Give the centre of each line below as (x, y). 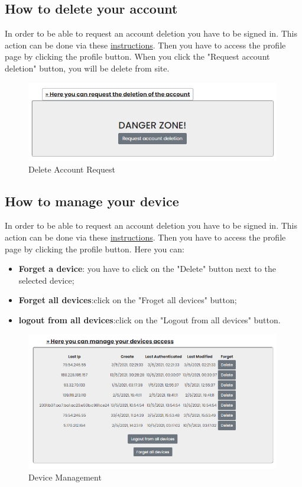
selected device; (46, 280)
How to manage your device (92, 201)
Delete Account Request (72, 169)
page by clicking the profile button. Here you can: (95, 249)
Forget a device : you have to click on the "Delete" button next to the (147, 269)
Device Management (65, 477)
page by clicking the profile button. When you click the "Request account (137, 56)
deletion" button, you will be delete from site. (87, 68)
